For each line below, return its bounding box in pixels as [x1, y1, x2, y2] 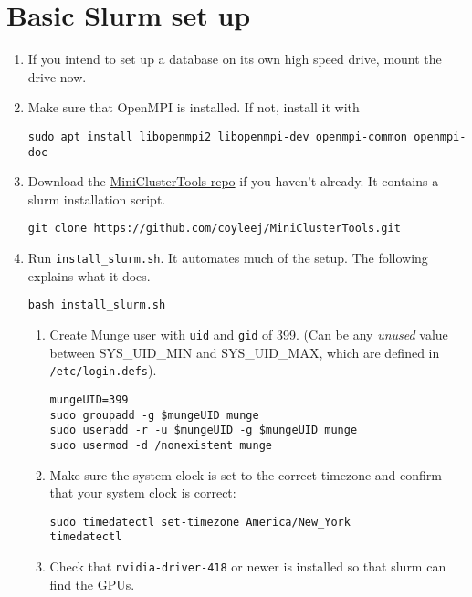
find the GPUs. [49, 574, 135, 593]
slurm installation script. [27, 189, 166, 208]
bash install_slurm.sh [27, 298, 166, 312]
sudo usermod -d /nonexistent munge [49, 438, 272, 452]
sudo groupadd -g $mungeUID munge [49, 408, 259, 422]
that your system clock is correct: [49, 483, 236, 502]
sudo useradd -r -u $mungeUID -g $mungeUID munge [49, 424, 358, 437]
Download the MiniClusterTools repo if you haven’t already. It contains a [27, 172, 439, 191]
